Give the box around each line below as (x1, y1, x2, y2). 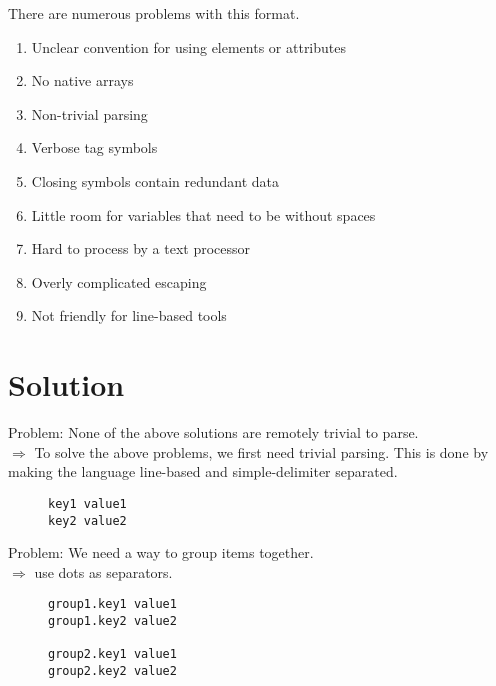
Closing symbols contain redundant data (31, 170, 280, 191)
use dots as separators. (34, 561, 173, 582)
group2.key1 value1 (48, 647, 177, 662)
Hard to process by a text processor (31, 238, 251, 259)
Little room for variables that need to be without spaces (31, 204, 376, 225)
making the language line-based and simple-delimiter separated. (8, 461, 398, 482)
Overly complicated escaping (31, 271, 207, 292)
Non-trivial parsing (31, 103, 148, 124)
